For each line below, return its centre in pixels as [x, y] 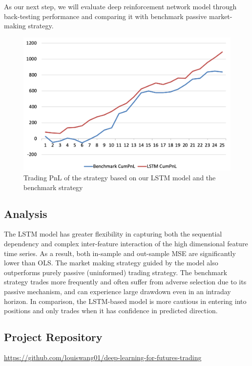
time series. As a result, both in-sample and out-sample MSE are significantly [120, 253]
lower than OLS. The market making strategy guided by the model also [111, 263]
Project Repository [53, 337]
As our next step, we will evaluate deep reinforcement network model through [120, 6]
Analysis [26, 213]
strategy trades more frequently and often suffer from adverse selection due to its [125, 282]
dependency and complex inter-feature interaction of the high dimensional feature [126, 244]
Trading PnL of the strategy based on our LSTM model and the [120, 178]
